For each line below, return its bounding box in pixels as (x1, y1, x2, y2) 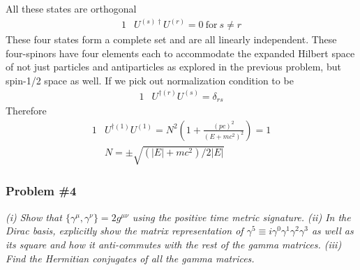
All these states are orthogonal (6, 1, 137, 15)
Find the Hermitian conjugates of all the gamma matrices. (6, 250, 255, 265)
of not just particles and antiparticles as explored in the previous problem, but (6, 59, 341, 74)
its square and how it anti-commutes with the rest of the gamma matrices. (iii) (6, 237, 342, 251)
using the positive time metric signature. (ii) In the (132, 209, 351, 224)
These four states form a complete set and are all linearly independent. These (6, 32, 337, 47)
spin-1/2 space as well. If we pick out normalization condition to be (6, 73, 294, 87)
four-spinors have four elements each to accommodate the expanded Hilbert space (6, 45, 355, 60)
